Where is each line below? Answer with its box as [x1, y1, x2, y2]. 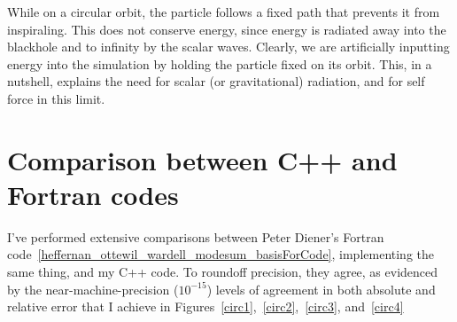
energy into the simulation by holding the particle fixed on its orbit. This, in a [7, 54, 432, 73]
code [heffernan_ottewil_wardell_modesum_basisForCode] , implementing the [7, 245, 435, 263]
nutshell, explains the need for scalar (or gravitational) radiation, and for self [7, 72, 425, 90]
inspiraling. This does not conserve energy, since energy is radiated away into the [7, 20, 446, 38]
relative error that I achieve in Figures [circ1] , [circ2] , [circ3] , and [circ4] [7, 297, 404, 316]
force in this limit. [7, 89, 105, 107]
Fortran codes [7, 176, 179, 212]
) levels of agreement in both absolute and [206, 279, 436, 298]
